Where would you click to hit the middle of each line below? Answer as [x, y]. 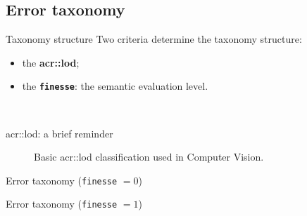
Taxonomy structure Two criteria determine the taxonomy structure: [154, 39]
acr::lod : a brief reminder [59, 133]
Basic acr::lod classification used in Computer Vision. [149, 157]
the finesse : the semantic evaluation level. [115, 86]
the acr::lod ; [51, 62]
